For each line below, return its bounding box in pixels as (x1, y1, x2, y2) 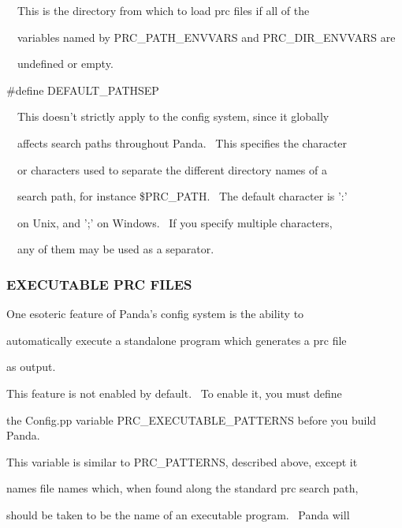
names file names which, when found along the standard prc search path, (6, 480, 359, 496)
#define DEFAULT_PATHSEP (6, 81, 159, 98)
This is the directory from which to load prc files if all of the (17, 2, 310, 18)
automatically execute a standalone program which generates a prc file (6, 331, 347, 348)
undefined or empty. (17, 55, 114, 72)
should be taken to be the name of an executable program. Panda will (6, 506, 350, 522)
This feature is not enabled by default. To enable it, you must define (6, 384, 342, 401)
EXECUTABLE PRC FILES (6, 274, 192, 294)
